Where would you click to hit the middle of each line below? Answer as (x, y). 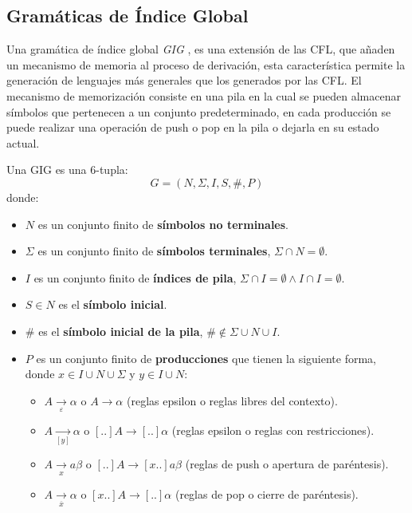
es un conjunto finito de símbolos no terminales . (163, 224)
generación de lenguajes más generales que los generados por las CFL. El (184, 80)
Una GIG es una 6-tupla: (67, 170)
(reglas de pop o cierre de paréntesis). (267, 493)
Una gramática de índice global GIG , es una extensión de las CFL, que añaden (201, 49)
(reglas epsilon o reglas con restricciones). (273, 430)
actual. (23, 142)
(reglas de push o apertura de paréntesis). (287, 464)
